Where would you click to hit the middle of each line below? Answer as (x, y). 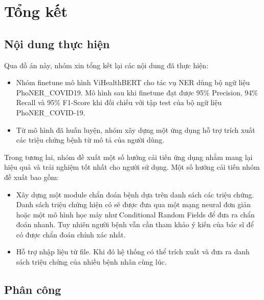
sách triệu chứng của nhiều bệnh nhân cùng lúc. (91, 262)
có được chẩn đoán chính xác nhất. (71, 234)
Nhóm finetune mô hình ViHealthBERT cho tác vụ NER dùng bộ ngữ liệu (133, 82)
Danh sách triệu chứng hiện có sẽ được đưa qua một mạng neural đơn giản (133, 204)
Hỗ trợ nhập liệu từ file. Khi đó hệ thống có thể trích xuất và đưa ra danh (133, 252)
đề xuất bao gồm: (31, 177)
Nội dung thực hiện (57, 43)
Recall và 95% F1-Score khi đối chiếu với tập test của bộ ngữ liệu (119, 102)
